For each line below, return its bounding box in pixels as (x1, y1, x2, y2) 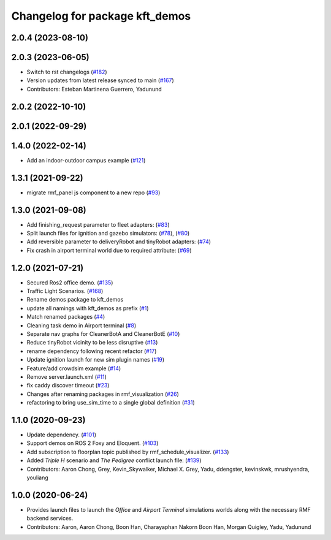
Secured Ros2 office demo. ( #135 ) (26, 279, 113, 286)
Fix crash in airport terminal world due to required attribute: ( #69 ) (26, 246, 192, 254)
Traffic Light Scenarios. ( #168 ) (26, 287, 104, 295)
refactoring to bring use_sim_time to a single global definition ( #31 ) (26, 399, 196, 406)
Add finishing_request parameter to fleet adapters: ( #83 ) (26, 221, 170, 228)
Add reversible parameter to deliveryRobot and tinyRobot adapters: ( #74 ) (26, 238, 211, 245)
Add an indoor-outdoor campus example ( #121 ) (26, 156, 146, 164)
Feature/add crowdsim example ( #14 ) (26, 365, 121, 372)
